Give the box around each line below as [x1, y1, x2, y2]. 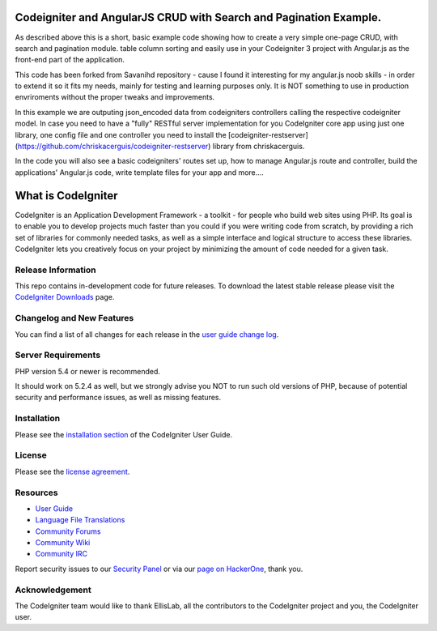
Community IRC [35, 549, 88, 559]
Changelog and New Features [15, 313, 134, 324]
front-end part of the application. [15, 55, 125, 65]
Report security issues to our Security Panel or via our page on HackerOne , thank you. [15, 564, 303, 573]
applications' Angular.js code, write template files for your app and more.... [15, 167, 265, 177]
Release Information [15, 264, 96, 275]
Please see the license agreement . [15, 467, 130, 476]
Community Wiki [35, 538, 91, 548]
